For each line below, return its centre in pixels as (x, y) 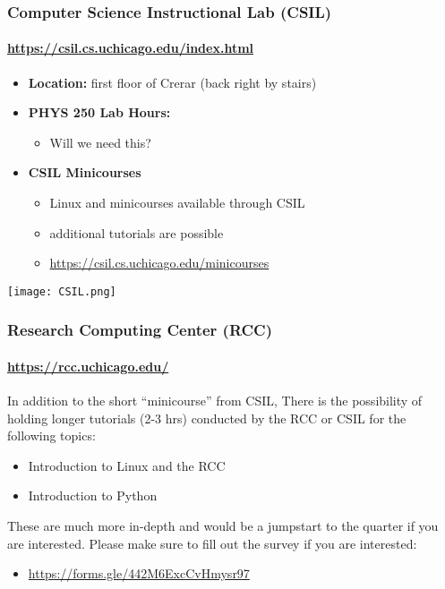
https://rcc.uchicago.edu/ (88, 366)
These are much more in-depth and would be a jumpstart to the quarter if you (223, 526)
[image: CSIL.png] (62, 291)
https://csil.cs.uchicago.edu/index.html (131, 48)
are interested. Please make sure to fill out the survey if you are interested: (212, 543)
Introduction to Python (93, 495)
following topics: (51, 435)
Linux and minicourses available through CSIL (177, 203)
